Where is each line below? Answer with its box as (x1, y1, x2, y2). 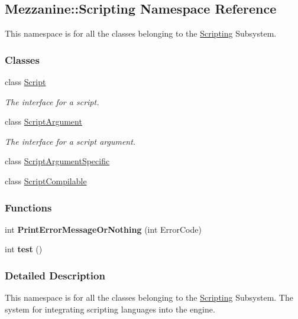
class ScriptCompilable (5, 174, 87, 187)
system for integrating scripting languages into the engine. (5, 302, 215, 315)
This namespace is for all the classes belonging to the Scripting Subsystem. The (5, 291, 293, 304)
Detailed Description (5, 268, 105, 282)
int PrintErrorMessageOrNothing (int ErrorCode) (5, 223, 202, 235)
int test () (5, 243, 43, 255)
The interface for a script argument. (5, 135, 136, 147)
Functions (5, 200, 52, 214)
